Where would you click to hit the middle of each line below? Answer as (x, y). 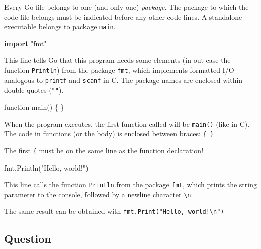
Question (28, 238)
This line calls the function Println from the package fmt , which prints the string (130, 184)
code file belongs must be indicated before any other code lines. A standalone (123, 16)
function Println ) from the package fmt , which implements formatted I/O (119, 70)
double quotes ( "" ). (34, 90)
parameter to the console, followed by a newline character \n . (99, 194)
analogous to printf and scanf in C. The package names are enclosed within (123, 80)
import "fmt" (25, 43)
